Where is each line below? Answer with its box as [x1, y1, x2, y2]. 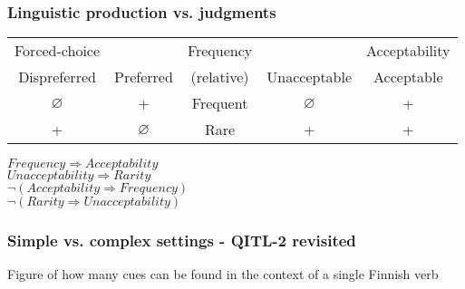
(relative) [190, 66, 249, 88]
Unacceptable [266, 66, 353, 88]
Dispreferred [18, 66, 96, 88]
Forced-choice [15, 40, 101, 62]
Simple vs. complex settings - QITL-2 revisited [7, 229, 356, 252]
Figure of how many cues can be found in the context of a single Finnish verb [7, 265, 439, 284]
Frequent [191, 92, 248, 114]
